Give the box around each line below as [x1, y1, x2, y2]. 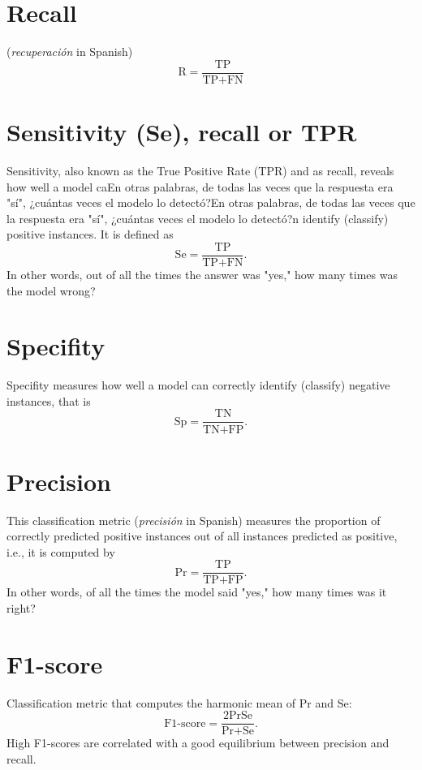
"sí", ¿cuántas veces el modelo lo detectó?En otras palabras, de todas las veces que [6, 194, 416, 211]
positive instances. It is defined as [6, 226, 174, 243]
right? [6, 600, 36, 617]
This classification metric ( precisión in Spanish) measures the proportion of [6, 511, 381, 528]
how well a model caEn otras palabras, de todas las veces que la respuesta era [6, 178, 394, 195]
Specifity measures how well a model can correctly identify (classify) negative [6, 376, 390, 394]
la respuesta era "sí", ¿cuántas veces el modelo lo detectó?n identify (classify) [6, 209, 389, 226]
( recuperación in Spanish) [6, 43, 133, 60]
